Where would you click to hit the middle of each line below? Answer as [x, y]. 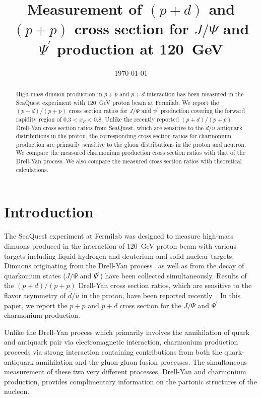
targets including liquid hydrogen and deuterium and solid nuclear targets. [119, 255]
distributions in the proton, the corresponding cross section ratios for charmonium [123, 136]
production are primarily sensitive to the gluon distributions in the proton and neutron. [131, 144]
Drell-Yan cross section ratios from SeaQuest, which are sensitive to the [110, 127]
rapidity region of [39, 119]
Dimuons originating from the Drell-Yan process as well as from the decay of [124, 266]
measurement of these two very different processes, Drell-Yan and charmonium [125, 372]
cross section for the [150, 305]
